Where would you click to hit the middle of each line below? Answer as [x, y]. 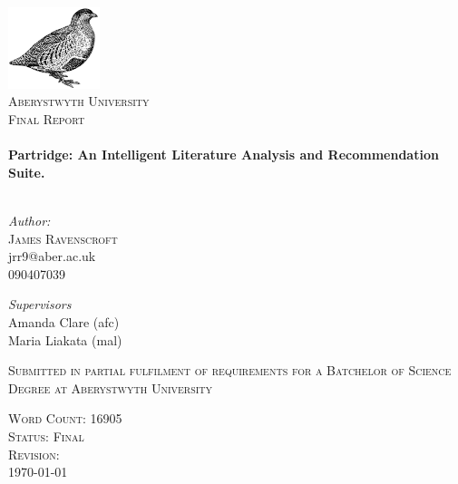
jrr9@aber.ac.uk [52, 256]
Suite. [27, 172]
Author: [29, 220]
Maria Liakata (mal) [65, 339]
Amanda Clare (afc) [64, 321]
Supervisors [40, 304]
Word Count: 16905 [65, 418]
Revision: [34, 454]
